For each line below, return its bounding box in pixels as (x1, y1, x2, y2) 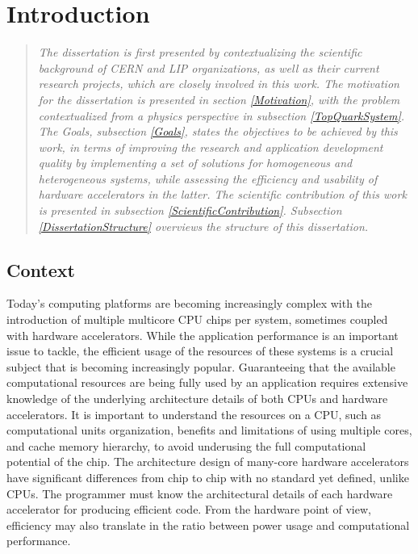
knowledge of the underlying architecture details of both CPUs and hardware (6, 390, 388, 407)
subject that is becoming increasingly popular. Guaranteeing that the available (6, 358, 395, 375)
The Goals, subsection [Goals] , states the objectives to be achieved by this (38, 123, 398, 140)
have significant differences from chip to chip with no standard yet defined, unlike (6, 468, 409, 485)
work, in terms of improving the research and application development (38, 138, 383, 155)
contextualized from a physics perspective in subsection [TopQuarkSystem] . (38, 107, 405, 124)
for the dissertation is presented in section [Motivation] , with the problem (38, 90, 400, 107)
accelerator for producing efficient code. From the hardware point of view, (6, 501, 371, 518)
